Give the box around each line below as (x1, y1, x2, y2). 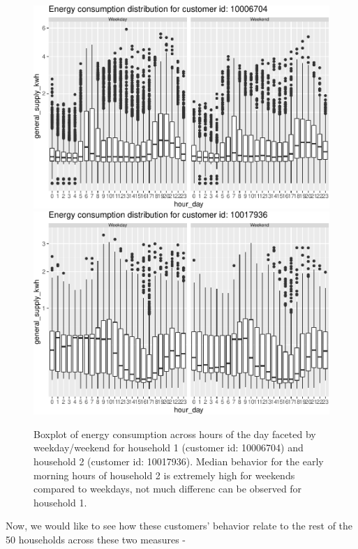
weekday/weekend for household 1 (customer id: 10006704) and (33, 440, 304, 455)
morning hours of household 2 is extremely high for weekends (33, 467, 295, 482)
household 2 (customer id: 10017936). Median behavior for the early (33, 453, 324, 468)
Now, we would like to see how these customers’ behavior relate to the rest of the (6, 518, 353, 533)
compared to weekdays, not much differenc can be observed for (33, 481, 302, 496)
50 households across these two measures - (6, 532, 186, 546)
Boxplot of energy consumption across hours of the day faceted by (33, 426, 316, 441)
